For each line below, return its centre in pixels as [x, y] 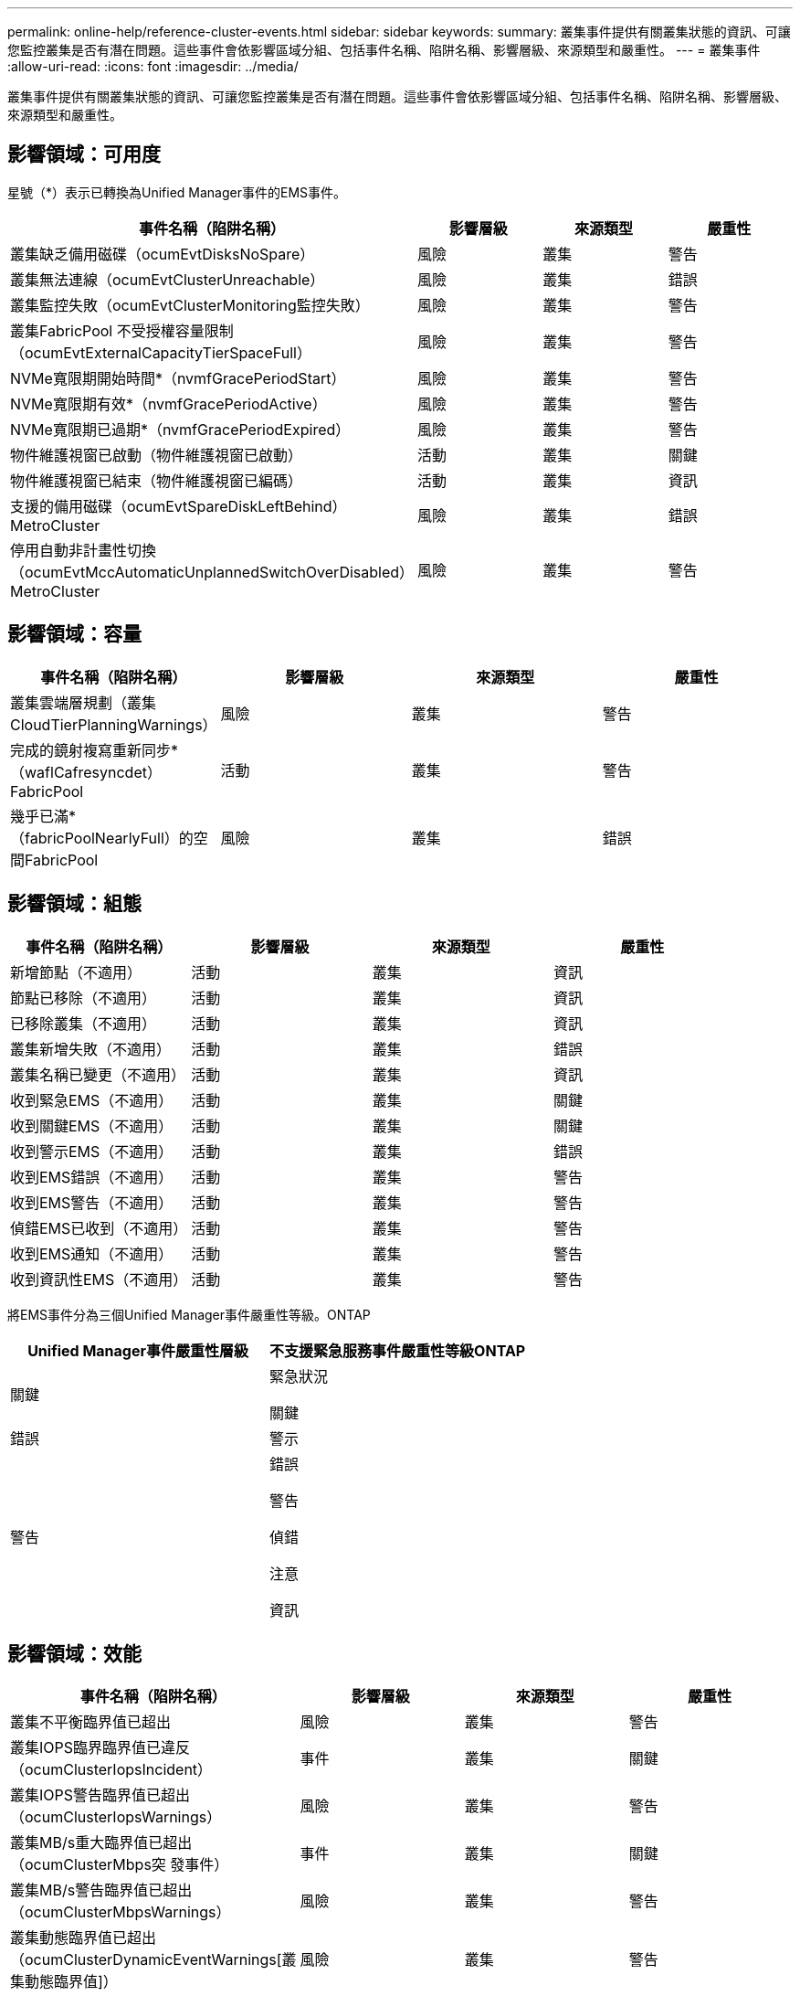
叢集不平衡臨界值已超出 [91, 1722]
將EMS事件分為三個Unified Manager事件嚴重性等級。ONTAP [189, 1314]
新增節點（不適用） [76, 972]
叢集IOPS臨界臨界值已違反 [100, 1748]
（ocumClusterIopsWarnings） [116, 1817]
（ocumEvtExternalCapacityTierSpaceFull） [161, 352]
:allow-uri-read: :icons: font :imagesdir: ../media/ [153, 66]
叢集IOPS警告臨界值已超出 [100, 1795]
